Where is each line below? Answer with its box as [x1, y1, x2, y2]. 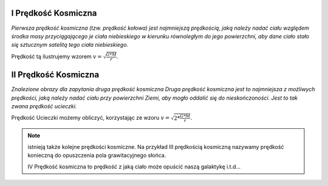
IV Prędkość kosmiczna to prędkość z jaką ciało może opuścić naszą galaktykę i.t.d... [27, 163, 241, 170]
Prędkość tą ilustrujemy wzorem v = [11, 52, 103, 60]
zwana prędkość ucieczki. [11, 102, 77, 109]
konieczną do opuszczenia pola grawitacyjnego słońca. [27, 152, 166, 159]
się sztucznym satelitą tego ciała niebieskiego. [11, 41, 129, 49]
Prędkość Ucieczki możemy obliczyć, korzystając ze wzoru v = [11, 114, 170, 122]
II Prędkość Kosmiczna [11, 70, 100, 80]
